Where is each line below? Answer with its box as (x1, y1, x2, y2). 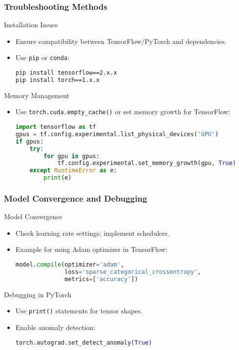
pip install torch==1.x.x (15, 76, 100, 83)
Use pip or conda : (15, 52, 69, 62)
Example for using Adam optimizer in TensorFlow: (15, 244, 168, 254)
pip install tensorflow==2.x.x (15, 69, 117, 77)
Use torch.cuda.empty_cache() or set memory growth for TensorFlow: (15, 106, 231, 117)
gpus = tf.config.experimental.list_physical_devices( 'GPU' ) (15, 130, 219, 138)
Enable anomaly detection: (15, 322, 95, 332)
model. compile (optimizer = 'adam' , (15, 261, 124, 268)
